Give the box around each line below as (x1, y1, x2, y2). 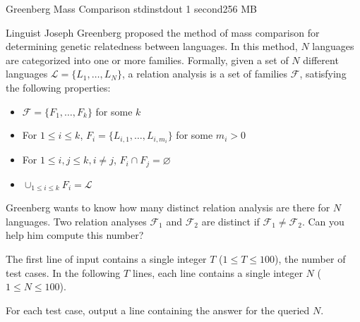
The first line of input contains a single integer (6, 251, 207, 266)
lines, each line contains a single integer (132, 265, 303, 280)
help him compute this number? (6, 228, 144, 242)
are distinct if (201, 213, 260, 228)
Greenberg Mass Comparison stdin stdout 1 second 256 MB (6, 1, 257, 16)
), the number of (275, 251, 346, 266)
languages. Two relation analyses (6, 213, 147, 228)
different (303, 52, 339, 67)
